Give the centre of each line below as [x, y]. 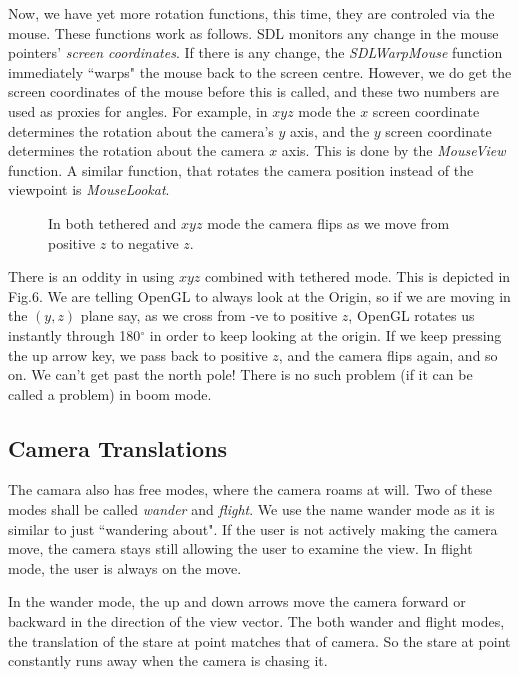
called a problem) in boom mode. [110, 393]
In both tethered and [112, 222]
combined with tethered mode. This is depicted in [358, 276]
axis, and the [330, 130]
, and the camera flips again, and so [388, 354]
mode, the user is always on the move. [125, 567]
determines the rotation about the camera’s [141, 130]
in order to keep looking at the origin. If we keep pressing [325, 334]
